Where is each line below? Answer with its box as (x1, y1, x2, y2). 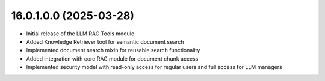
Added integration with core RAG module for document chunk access (26, 55, 199, 62)
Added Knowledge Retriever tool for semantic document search (26, 38, 184, 45)
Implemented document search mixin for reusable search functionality (26, 47, 200, 54)
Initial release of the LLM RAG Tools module (26, 30, 135, 37)
